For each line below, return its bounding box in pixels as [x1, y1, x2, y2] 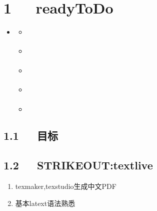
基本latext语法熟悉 [15, 197, 75, 208]
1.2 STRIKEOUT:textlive [3, 157, 153, 173]
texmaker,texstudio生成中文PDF [15, 181, 116, 191]
